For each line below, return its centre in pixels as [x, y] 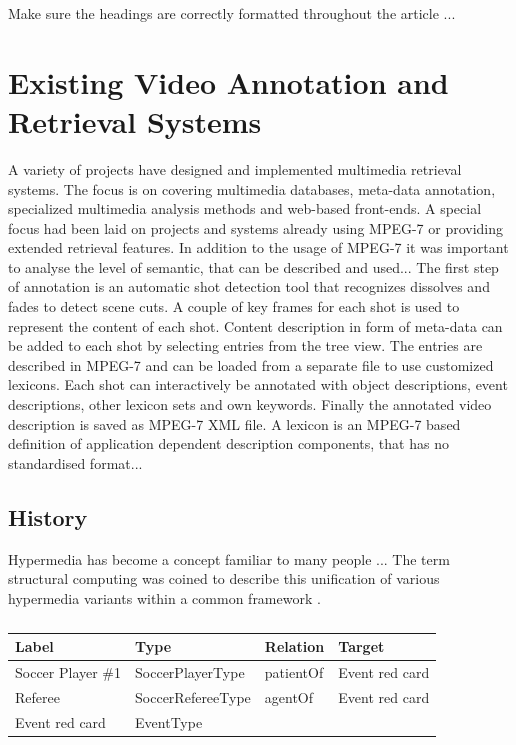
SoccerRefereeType [193, 697]
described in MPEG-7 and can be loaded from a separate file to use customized [251, 364]
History [48, 516]
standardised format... [75, 462]
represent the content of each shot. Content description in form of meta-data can [255, 325]
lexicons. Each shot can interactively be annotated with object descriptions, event [258, 384]
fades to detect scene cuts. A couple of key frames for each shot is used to [234, 306]
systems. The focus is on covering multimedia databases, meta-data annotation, [252, 188]
